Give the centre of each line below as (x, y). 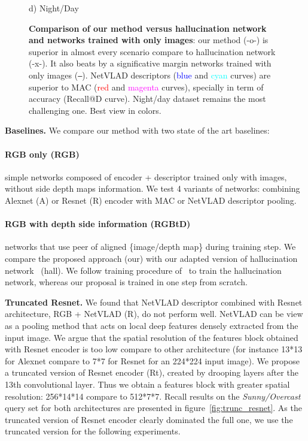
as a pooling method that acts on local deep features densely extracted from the (152, 325)
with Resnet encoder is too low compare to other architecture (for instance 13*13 (154, 349)
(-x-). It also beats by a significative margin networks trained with (150, 63)
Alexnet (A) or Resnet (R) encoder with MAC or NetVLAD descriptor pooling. (151, 200)
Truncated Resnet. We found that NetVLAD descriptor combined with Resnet (154, 302)
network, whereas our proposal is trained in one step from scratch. (126, 282)
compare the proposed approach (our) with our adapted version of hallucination (151, 258)
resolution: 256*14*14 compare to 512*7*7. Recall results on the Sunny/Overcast (153, 396)
